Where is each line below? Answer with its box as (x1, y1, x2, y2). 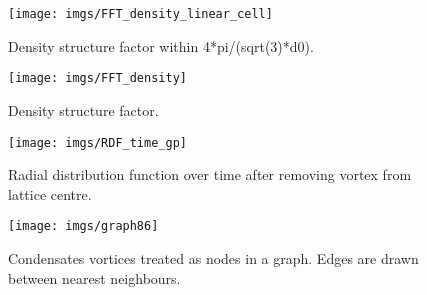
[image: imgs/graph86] (8, 219, 159, 234)
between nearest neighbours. (8, 267, 181, 288)
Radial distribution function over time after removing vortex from (8, 164, 412, 185)
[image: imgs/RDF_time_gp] (8, 135, 187, 150)
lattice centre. (8, 183, 92, 204)
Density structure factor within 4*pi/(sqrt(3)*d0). (8, 35, 314, 56)
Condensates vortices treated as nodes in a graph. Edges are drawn (8, 248, 419, 268)
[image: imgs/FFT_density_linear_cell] (8, 7, 273, 21)
